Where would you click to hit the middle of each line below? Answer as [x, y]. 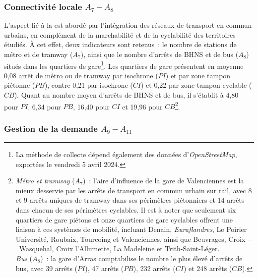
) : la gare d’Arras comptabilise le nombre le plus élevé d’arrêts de [141, 258]
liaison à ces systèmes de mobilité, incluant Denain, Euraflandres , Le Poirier [131, 229]
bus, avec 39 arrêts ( [47, 268]
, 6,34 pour [44, 106]
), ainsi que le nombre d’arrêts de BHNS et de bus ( [160, 54]
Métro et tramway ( [45, 181]
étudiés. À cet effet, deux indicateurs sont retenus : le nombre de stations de [120, 44]
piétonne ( [20, 85]
